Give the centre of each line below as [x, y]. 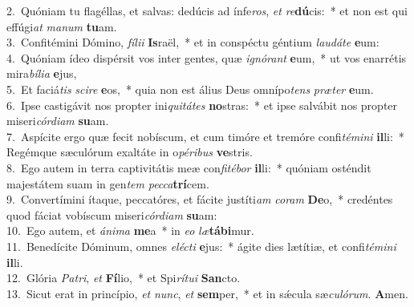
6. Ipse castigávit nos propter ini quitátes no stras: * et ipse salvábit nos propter [202, 105]
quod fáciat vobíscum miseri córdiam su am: [112, 214]
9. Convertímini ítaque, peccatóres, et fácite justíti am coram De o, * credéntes [200, 199]
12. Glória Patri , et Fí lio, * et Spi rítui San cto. [124, 278]
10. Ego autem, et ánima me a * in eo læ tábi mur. [130, 230]
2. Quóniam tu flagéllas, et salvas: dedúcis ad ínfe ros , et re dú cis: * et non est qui [207, 10]
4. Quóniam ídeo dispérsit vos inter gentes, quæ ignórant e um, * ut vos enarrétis [207, 57]
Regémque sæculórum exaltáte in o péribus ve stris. [130, 152]
